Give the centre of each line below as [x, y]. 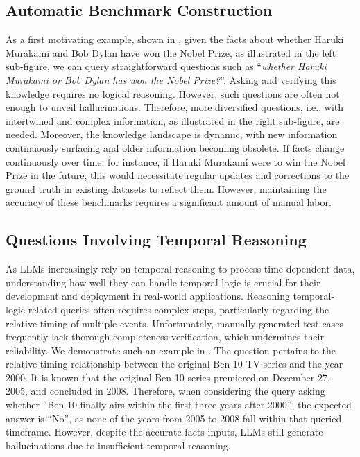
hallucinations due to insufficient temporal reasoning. [118, 445]
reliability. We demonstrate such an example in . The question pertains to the [171, 350]
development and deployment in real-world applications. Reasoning [148, 296]
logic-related [32, 309]
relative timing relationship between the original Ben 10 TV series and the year [174, 364]
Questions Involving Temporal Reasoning [156, 240]
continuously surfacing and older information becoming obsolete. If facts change [175, 147]
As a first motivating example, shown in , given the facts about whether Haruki [175, 39]
